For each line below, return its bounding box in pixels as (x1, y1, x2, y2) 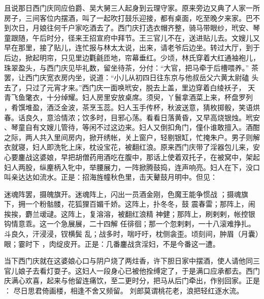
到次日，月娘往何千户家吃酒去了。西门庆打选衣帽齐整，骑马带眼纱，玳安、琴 (4, 22, 260, 33)
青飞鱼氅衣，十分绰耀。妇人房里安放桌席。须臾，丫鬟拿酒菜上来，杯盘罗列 (4, 92, 253, 103)
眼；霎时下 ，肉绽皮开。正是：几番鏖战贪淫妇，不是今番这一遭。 (4, 238, 220, 249)
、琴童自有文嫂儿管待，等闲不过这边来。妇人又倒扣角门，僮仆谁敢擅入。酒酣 (4, 122, 260, 132)
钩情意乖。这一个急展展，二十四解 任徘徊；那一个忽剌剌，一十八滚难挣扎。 (4, 218, 255, 229)
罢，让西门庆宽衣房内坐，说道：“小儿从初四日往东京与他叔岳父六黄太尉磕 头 (4, 72, 259, 83)
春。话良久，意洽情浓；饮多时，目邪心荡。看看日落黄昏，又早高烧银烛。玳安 (4, 112, 260, 122)
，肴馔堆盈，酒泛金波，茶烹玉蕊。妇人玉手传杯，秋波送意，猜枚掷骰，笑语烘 (4, 102, 260, 112)
